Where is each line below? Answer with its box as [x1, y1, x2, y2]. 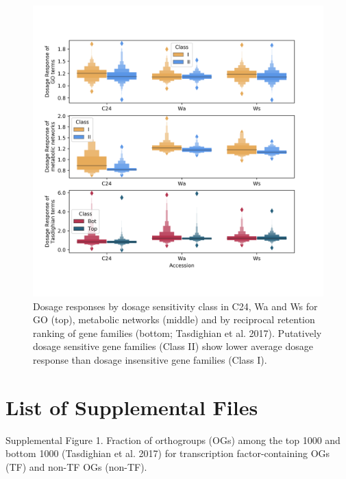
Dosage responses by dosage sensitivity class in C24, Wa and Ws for [33, 299, 318, 313]
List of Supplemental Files [5, 393, 258, 421]
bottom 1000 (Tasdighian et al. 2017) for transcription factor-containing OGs [5, 446, 330, 460]
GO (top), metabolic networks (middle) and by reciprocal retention [33, 312, 315, 327]
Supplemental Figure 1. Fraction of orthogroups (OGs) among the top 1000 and [5, 432, 341, 447]
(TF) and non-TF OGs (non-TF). [5, 459, 147, 474]
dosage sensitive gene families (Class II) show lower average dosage [33, 339, 313, 353]
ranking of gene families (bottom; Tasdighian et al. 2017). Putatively [33, 325, 322, 340]
